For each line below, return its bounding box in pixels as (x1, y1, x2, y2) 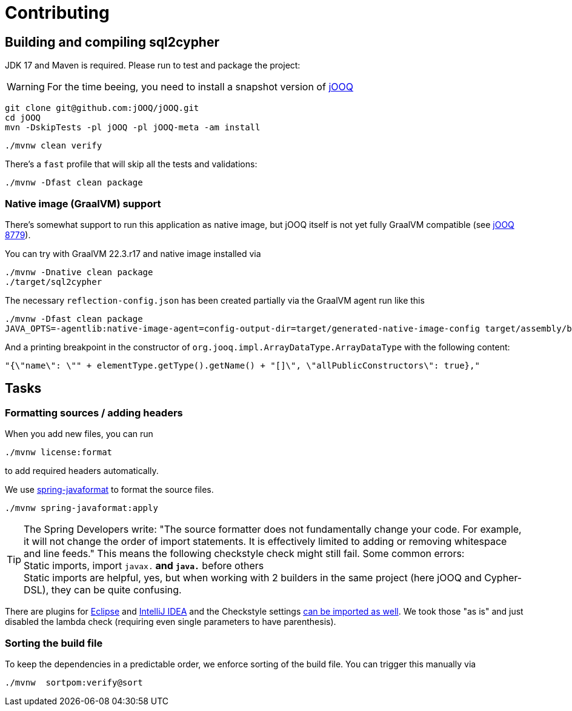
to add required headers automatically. (5, 466, 159, 476)
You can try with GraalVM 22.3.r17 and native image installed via (5, 248, 261, 259)
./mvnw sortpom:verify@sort (5, 677, 143, 687)
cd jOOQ (5, 113, 41, 123)
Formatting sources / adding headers (5, 406, 183, 419)
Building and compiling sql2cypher (5, 34, 220, 50)
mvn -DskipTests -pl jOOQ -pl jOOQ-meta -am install (5, 122, 261, 133)
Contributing (5, 2, 110, 23)
